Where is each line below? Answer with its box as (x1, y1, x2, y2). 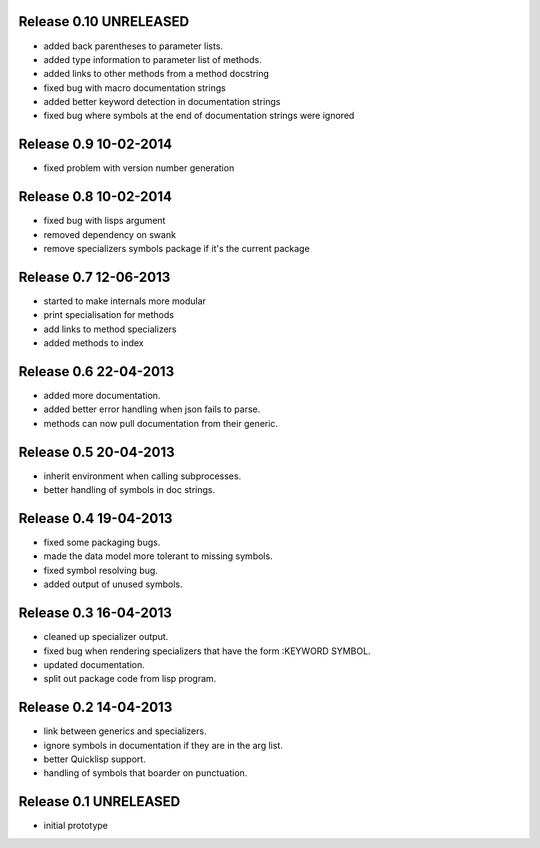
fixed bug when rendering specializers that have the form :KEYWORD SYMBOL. (43, 645, 371, 657)
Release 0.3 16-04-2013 (18, 605, 172, 622)
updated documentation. (43, 658, 145, 670)
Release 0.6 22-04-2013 (18, 363, 175, 380)
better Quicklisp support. (43, 753, 147, 765)
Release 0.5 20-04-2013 (18, 443, 175, 460)
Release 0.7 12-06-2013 (18, 268, 171, 285)
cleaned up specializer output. (43, 631, 169, 643)
